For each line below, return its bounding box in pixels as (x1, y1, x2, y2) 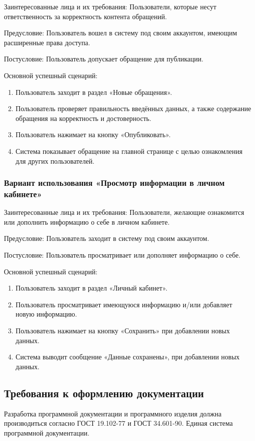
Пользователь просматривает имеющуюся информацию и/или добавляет (15, 299, 232, 309)
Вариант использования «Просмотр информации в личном (4, 176, 225, 189)
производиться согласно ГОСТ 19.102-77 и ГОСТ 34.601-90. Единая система (4, 418, 233, 428)
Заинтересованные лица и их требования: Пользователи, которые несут (4, 1, 217, 11)
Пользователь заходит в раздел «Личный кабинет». (15, 283, 168, 293)
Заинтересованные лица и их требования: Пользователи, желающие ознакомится (4, 207, 244, 217)
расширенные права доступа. (4, 37, 90, 47)
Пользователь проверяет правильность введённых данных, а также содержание (15, 103, 251, 114)
